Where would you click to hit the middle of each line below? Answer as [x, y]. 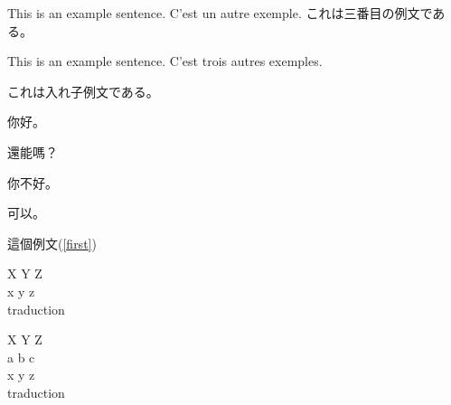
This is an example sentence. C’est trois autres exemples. [165, 61]
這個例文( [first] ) [52, 243]
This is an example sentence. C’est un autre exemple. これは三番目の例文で [220, 13]
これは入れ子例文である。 [83, 91]
